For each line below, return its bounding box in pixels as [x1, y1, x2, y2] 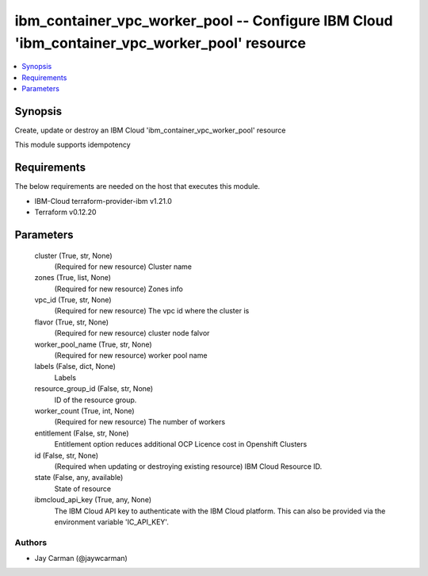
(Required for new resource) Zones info [54, 284, 184, 294]
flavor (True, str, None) [34, 317, 109, 327]
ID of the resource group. [54, 395, 137, 405]
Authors [14, 536, 48, 547]
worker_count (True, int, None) [34, 405, 135, 416]
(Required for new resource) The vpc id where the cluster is [54, 306, 250, 316]
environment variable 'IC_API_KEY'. [54, 516, 170, 527]
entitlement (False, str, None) [34, 428, 130, 438]
